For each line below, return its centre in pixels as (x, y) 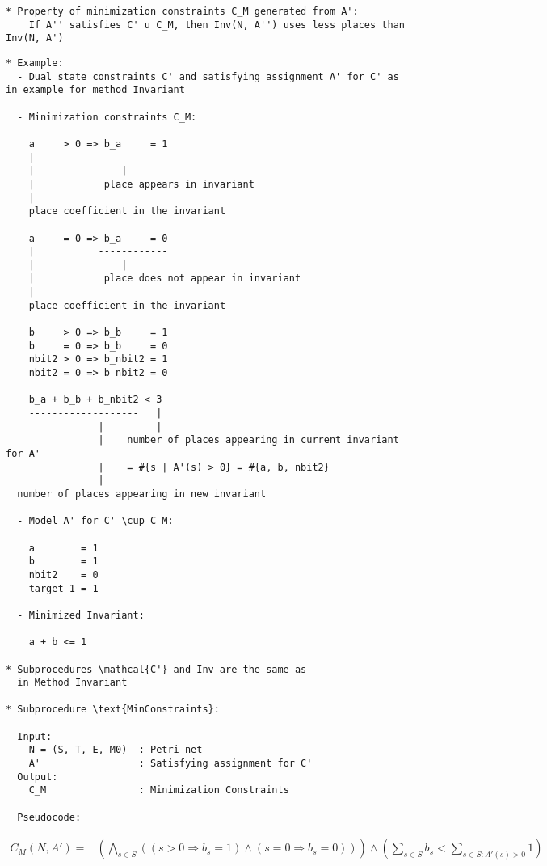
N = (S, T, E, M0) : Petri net (116, 750)
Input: (35, 736)
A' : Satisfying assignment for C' (170, 764)
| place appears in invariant (141, 184)
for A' (23, 454)
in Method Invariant (72, 683)
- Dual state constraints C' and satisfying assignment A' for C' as (208, 76)
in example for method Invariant (95, 90)
